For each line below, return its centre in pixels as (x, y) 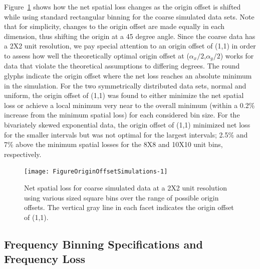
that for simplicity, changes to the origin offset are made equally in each (114, 26)
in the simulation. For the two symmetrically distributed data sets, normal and (125, 85)
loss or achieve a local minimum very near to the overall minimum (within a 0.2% (129, 105)
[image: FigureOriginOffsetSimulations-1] (96, 172)
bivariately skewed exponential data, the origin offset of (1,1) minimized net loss (127, 124)
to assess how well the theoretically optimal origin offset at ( (97, 55)
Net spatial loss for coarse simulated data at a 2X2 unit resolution (126, 188)
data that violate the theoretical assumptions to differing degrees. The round (122, 66)
